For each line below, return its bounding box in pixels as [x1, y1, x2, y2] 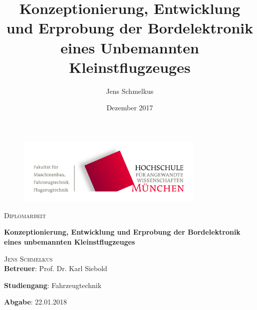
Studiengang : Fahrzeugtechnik [4, 280, 102, 290]
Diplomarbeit [4, 210, 46, 220]
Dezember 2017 [106, 102, 153, 113]
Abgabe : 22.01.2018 [4, 297, 67, 307]
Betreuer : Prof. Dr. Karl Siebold [4, 263, 107, 274]
